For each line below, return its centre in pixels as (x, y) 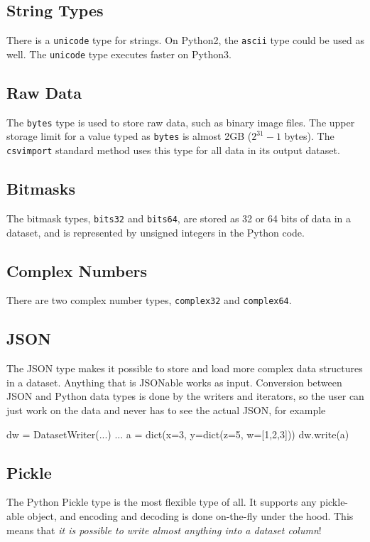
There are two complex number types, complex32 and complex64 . (149, 300)
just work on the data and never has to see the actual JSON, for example (166, 410)
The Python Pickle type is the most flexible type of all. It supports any (162, 502)
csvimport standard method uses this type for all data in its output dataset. (173, 150)
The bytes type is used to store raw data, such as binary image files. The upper (181, 122)
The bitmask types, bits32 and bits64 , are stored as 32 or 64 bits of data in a (179, 218)
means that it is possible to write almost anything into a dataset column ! (164, 530)
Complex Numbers (77, 270)
